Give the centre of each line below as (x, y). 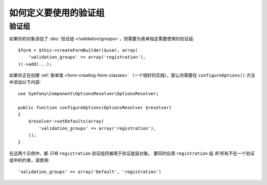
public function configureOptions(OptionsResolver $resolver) (95, 107)
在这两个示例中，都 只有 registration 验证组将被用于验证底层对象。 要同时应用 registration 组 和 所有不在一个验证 (132, 153)
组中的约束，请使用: (29, 160)
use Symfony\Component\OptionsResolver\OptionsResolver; (89, 93)
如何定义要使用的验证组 (57, 13)
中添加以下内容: (25, 82)
